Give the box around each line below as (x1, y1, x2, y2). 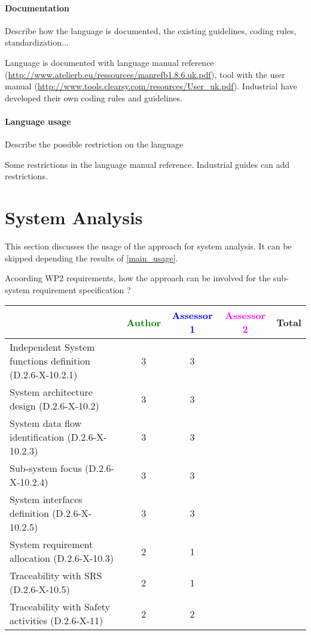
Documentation (5, 1, 70, 14)
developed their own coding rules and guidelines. (5, 91, 182, 104)
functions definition (10, 354, 90, 368)
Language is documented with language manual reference (5, 56, 214, 68)
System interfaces (10, 492, 83, 507)
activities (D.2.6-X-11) (10, 613, 103, 628)
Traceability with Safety (10, 600, 111, 614)
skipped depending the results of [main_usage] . (5, 251, 178, 264)
